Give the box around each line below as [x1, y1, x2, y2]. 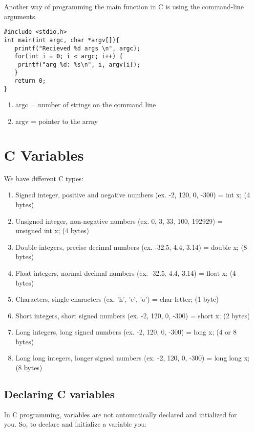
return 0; [14, 77, 46, 85]
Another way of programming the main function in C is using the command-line [4, 1, 244, 11]
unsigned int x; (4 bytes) [15, 225, 89, 236]
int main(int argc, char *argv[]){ [4, 36, 120, 44]
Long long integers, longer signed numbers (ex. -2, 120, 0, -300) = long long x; [15, 353, 250, 363]
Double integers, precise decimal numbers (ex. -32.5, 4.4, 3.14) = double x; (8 [15, 241, 247, 252]
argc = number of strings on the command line [15, 99, 156, 110]
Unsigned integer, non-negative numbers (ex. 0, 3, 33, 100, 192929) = [15, 216, 223, 226]
